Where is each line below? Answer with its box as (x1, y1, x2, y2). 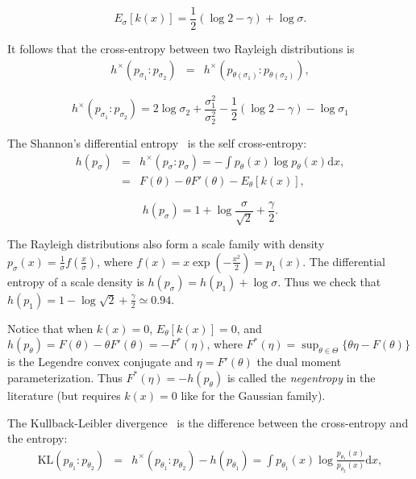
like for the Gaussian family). (181, 386, 326, 403)
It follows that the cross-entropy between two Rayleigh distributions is (7, 40, 355, 57)
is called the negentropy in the (227, 369, 376, 385)
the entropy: (7, 430, 68, 447)
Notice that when (7, 319, 94, 336)
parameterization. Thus (7, 369, 123, 385)
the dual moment (256, 353, 342, 370)
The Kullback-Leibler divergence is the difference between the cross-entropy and (7, 414, 409, 431)
